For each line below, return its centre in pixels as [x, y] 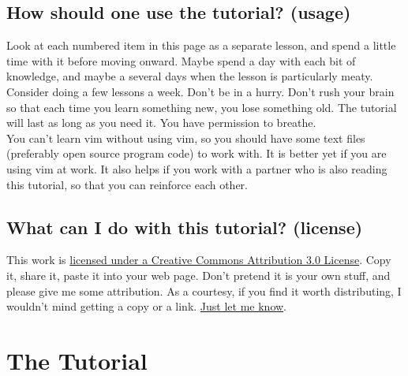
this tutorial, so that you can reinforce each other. [127, 184]
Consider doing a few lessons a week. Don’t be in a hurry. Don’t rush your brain [200, 91]
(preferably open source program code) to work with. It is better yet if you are [197, 153]
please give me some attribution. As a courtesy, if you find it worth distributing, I [204, 290]
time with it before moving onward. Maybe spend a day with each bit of [181, 60]
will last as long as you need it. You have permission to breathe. [161, 123]
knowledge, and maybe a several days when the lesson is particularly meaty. [190, 76]
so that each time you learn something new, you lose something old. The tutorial [202, 107]
